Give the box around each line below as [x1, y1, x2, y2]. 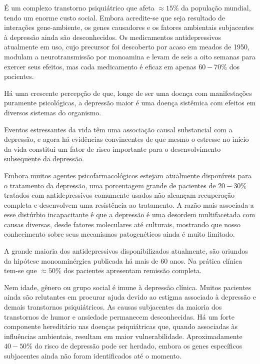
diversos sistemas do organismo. [4, 107, 101, 117]
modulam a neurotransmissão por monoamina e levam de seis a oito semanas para [4, 51, 255, 61]
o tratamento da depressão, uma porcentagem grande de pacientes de [4, 180, 216, 190]
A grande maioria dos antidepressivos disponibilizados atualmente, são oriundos [4, 246, 248, 256]
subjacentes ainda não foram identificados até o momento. [4, 351, 181, 361]
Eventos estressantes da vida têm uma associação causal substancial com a [4, 124, 232, 134]
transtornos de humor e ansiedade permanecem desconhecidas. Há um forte [4, 311, 234, 322]
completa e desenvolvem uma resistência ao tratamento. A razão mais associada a [4, 199, 254, 210]
